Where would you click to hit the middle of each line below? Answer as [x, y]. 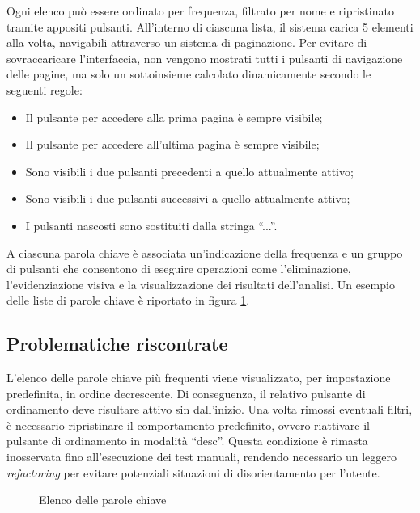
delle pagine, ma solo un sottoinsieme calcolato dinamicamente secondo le [189, 74]
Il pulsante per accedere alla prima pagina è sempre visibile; [174, 117]
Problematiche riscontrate [117, 344]
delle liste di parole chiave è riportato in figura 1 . [128, 300]
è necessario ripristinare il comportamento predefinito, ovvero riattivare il [188, 425]
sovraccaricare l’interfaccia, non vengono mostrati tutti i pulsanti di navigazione [205, 58]
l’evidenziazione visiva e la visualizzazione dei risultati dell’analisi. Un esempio [201, 284]
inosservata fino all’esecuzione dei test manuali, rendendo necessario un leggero [202, 457]
